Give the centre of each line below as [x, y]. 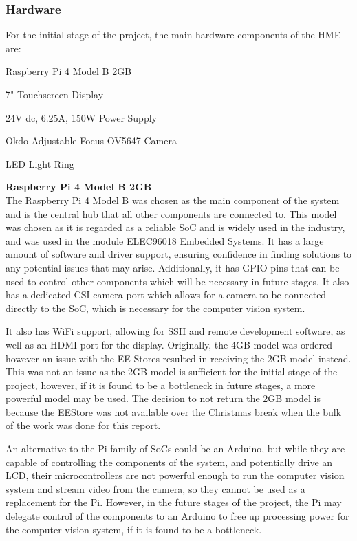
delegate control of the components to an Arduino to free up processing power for [177, 516]
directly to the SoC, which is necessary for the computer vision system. [155, 308]
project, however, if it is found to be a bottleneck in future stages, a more [161, 385]
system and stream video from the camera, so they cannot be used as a [155, 488]
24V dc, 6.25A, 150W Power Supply [81, 117]
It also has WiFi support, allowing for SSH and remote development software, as [175, 331]
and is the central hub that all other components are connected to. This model [171, 213]
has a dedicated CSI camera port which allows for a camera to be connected [166, 295]
